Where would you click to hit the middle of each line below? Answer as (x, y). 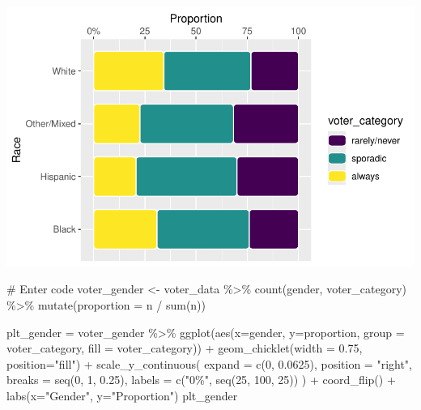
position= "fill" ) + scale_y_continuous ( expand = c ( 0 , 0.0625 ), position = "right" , (210, 363)
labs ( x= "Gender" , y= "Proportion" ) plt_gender (122, 395)
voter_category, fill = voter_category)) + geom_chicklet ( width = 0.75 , (185, 348)
